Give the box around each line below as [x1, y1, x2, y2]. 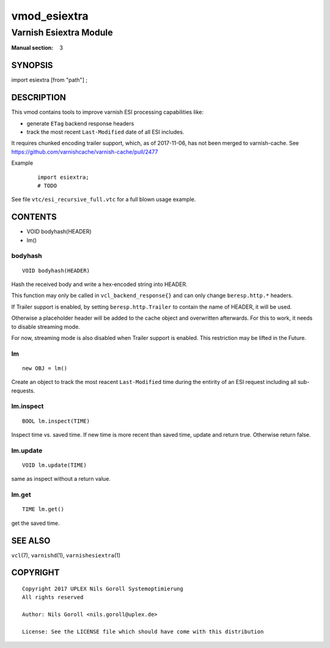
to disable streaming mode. [11, 323, 81, 330]
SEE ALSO [11, 535, 51, 546]
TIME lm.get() [22, 506, 64, 513]
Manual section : [11, 44, 54, 51]
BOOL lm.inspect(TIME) [22, 417, 90, 424]
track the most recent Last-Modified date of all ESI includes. [26, 128, 185, 135]
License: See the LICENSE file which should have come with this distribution [22, 628, 264, 635]
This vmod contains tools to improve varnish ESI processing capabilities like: [11, 108, 204, 116]
